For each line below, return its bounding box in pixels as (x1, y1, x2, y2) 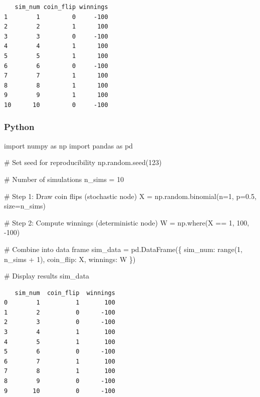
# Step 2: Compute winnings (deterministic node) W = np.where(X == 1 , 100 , (4, 217, 249, 227)
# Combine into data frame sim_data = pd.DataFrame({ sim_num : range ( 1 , (4, 243, 242, 254)
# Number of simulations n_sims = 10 (4, 173, 124, 184)
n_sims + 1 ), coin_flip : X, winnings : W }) (4, 253, 136, 264)
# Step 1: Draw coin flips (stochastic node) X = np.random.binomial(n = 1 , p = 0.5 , (4, 190, 256, 201)
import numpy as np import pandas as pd (4, 140, 133, 150)
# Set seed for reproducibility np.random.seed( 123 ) (4, 157, 162, 167)
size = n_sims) (4, 200, 46, 211)
